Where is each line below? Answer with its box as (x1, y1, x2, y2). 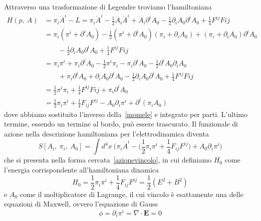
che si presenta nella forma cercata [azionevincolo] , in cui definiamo (4, 154, 212, 165)
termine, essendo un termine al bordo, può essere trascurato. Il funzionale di (4, 118, 238, 129)
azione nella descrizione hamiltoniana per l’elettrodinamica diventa (4, 128, 209, 138)
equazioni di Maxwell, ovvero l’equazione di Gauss (4, 198, 158, 209)
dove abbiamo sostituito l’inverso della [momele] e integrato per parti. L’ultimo (4, 108, 247, 119)
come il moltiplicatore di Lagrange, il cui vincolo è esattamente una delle (20, 188, 243, 199)
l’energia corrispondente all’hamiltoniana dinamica (4, 164, 159, 174)
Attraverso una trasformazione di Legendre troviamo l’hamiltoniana (4, 1, 212, 11)
